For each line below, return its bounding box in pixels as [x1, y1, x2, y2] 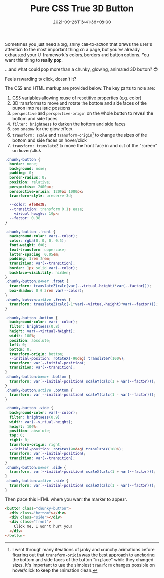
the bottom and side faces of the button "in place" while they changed [12, 557, 154, 562]
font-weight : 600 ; [9, 243, 47, 248]
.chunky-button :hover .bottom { [5, 374, 71, 379]
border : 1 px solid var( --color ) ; [9, 265, 78, 270]
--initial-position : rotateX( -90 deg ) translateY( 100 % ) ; [9, 356, 125, 361]
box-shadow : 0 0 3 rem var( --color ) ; [9, 288, 84, 293]
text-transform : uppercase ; [9, 247, 67, 252]
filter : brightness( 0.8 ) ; [9, 324, 62, 329]
